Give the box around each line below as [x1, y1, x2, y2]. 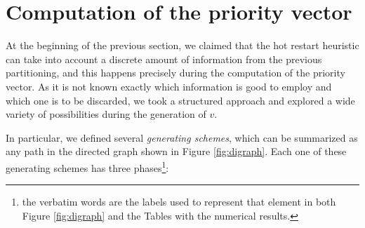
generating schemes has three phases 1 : [6, 158, 169, 175]
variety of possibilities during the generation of [6, 107, 206, 121]
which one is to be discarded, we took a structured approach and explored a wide [6, 93, 355, 107]
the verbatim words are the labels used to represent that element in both [22, 194, 336, 209]
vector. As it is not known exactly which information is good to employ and [6, 79, 332, 93]
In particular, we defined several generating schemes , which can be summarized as [6, 130, 358, 145]
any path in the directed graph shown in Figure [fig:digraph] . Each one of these [6, 144, 347, 159]
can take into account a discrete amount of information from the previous [6, 51, 322, 66]
